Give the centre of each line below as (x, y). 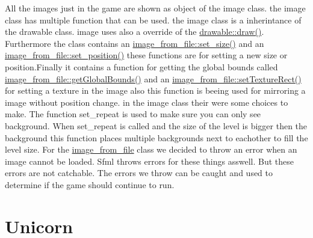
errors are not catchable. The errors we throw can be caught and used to (139, 173)
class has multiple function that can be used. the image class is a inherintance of (153, 20)
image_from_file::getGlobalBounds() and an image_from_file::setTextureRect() (153, 78)
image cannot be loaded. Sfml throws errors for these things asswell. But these (150, 161)
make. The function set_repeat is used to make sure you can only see (133, 114)
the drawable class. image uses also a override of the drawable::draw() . (135, 32)
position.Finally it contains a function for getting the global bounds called (141, 66)
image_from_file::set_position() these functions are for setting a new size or (146, 55)
